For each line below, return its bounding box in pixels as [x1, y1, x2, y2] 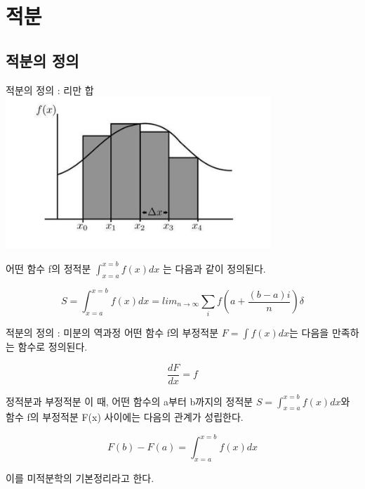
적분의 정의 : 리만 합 [6, 82, 94, 97]
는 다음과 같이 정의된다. [163, 261, 266, 275]
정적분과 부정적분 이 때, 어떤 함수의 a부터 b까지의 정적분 [6, 393, 253, 408]
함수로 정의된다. [18, 339, 88, 354]
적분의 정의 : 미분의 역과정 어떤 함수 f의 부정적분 [6, 325, 219, 340]
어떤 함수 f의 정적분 [6, 261, 91, 275]
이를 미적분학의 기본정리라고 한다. [6, 471, 154, 485]
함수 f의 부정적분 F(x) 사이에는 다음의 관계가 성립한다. [6, 410, 244, 424]
